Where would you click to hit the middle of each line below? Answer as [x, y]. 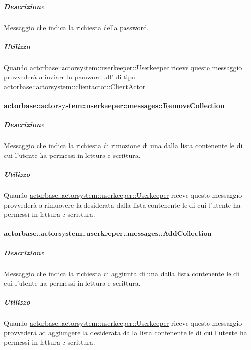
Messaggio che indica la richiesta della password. [76, 27]
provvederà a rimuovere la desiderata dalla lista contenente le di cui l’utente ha [122, 204]
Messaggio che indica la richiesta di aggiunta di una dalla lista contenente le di [122, 273]
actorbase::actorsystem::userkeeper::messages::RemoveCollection [114, 106]
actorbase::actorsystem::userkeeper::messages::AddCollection [108, 233]
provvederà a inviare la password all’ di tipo [70, 77]
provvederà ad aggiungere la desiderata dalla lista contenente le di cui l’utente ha [125, 332]
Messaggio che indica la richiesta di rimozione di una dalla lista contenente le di [123, 146]
